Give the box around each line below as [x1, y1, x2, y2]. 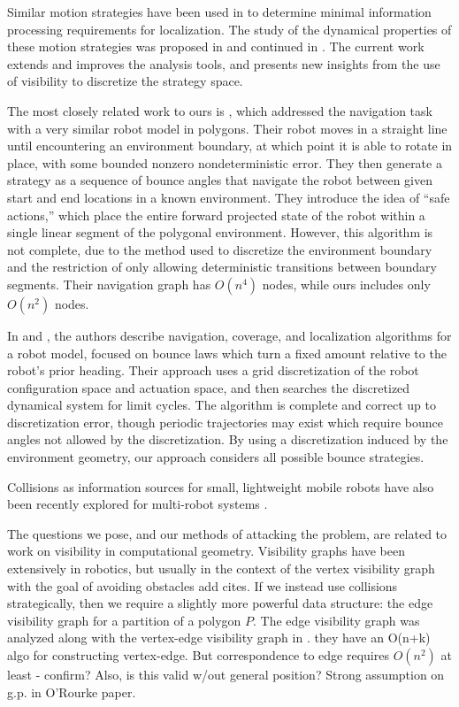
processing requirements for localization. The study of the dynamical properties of [7, 19, 452, 38]
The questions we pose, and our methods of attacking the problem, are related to [7, 524, 448, 542]
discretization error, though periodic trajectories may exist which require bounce [7, 412, 443, 431]
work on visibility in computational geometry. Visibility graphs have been [7, 542, 405, 560]
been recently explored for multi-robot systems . [7, 495, 268, 513]
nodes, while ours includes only [262, 274, 431, 293]
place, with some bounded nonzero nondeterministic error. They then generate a [7, 153, 442, 172]
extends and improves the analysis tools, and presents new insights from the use [7, 54, 440, 73]
